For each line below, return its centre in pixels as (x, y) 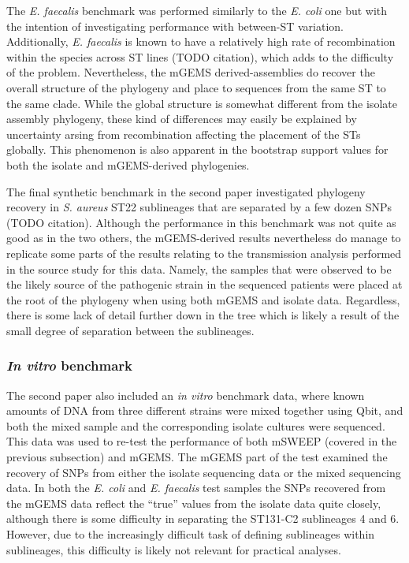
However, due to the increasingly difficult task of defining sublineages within (191, 534)
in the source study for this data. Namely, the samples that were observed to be (199, 268)
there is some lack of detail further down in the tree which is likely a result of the (203, 315)
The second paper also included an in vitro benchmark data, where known (186, 395)
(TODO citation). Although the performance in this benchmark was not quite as (201, 222)
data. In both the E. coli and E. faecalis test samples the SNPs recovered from (196, 488)
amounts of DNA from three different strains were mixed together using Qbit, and (205, 410)
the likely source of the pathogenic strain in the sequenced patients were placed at (204, 284)
